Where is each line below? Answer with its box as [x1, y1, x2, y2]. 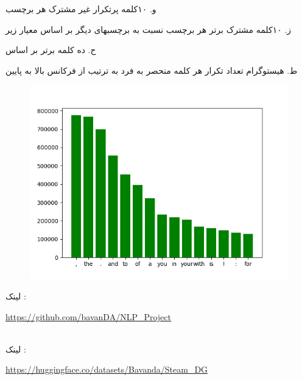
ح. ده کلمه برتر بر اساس [5, 43, 96, 56]
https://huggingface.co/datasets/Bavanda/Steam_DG [5, 363, 208, 376]
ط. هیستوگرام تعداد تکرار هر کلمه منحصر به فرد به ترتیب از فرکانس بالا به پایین [5, 63, 298, 76]
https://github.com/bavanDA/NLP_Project [5, 310, 171, 323]
